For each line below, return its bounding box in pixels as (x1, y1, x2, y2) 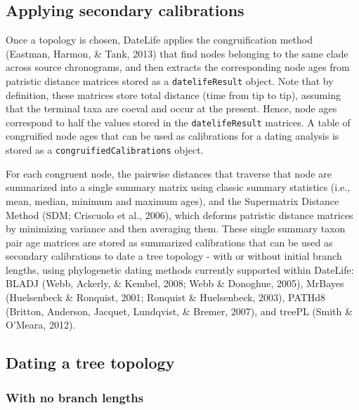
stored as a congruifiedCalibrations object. (6, 143, 204, 157)
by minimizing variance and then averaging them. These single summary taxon (6, 221, 346, 236)
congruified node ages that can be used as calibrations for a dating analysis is (6, 128, 339, 143)
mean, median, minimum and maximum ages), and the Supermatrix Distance (6, 193, 339, 208)
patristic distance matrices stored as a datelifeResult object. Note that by (6, 73, 334, 88)
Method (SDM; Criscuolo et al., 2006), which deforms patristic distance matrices (6, 207, 353, 222)
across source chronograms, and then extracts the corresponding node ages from (6, 60, 350, 74)
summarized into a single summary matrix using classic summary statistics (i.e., (6, 180, 351, 194)
